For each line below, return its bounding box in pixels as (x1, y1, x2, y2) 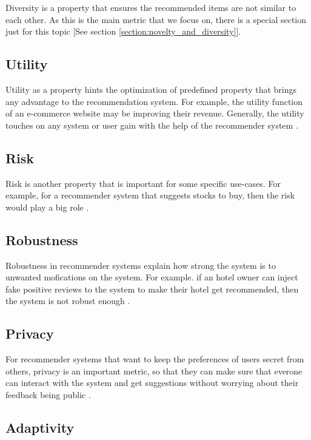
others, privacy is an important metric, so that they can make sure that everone (5, 364, 303, 377)
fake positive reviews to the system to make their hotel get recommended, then (5, 282, 299, 295)
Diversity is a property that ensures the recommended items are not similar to (5, 1, 296, 13)
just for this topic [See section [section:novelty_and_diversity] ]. (5, 25, 241, 38)
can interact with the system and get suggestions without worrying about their (5, 376, 299, 389)
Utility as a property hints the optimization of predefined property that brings (5, 83, 297, 95)
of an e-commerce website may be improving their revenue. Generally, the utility (5, 107, 304, 120)
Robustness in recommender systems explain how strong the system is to (5, 259, 276, 271)
